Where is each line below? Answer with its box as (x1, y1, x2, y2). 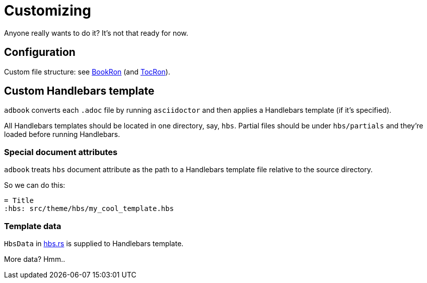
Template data (4, 221, 61, 231)
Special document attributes (4, 147, 118, 157)
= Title (4, 196, 34, 205)
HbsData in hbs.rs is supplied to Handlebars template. (4, 239, 184, 248)
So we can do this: (4, 181, 65, 190)
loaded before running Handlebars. (4, 130, 120, 139)
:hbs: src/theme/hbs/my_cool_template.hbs (4, 204, 174, 213)
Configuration (4, 46, 76, 59)
